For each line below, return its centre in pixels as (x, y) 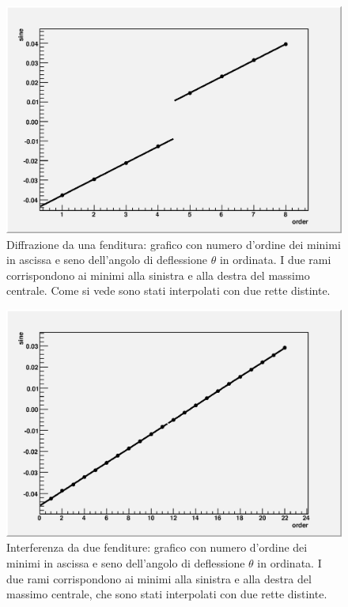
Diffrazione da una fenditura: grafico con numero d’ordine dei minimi (174, 244)
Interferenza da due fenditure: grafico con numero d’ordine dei (157, 547)
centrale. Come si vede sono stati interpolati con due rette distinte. (168, 290)
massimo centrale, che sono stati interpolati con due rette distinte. (167, 594)
